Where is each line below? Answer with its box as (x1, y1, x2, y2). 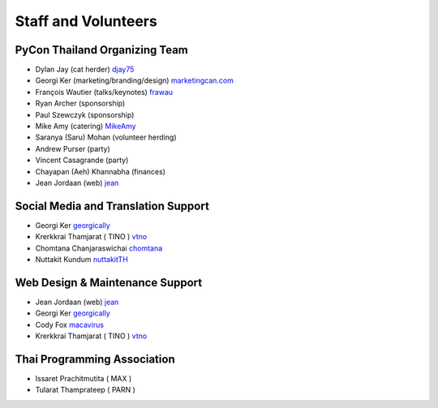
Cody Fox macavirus (35, 320, 105, 329)
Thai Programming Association (15, 352, 175, 366)
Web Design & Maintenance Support (15, 276, 203, 290)
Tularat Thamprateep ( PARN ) (35, 385, 135, 395)
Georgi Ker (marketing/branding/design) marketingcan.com (35, 75, 234, 85)
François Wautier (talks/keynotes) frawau (35, 87, 174, 97)
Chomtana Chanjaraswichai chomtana (35, 243, 163, 253)
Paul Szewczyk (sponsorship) (35, 110, 135, 119)
